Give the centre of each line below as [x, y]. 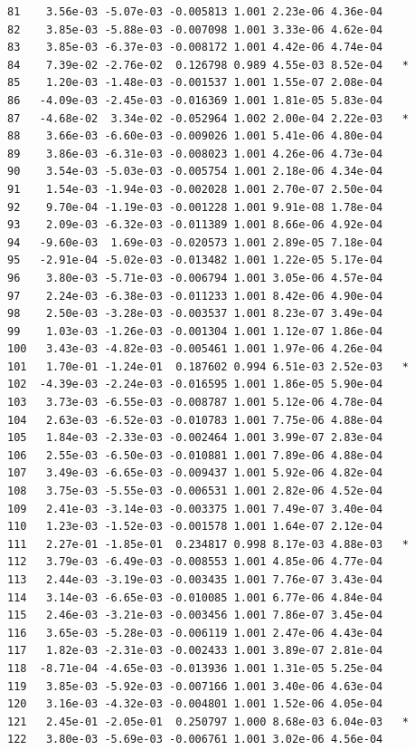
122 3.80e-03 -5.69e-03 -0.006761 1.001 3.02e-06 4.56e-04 [195, 740]
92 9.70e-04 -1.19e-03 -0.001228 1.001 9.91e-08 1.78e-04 [195, 207]
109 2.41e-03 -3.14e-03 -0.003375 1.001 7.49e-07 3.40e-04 [195, 509]
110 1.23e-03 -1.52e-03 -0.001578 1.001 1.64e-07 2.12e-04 [195, 527]
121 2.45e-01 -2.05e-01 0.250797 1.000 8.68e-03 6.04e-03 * [208, 721]
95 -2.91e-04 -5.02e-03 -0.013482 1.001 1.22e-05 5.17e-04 [195, 260]
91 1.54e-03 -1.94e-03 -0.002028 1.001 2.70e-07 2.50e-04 [195, 189]
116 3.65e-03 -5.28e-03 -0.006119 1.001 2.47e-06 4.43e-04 [195, 633]
